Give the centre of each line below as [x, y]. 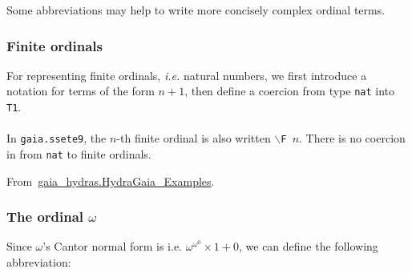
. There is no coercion [352, 138]
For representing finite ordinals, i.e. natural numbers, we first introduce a [187, 75]
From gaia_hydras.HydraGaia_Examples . [111, 181]
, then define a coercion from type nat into [290, 91]
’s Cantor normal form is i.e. [112, 246]
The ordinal [45, 217]
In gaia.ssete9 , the [57, 138]
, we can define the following [308, 246]
